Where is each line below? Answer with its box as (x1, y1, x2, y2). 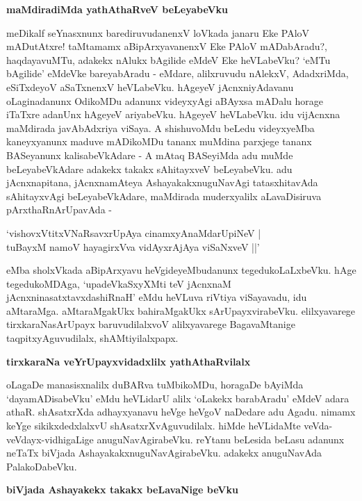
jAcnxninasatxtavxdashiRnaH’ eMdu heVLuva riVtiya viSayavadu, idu (6, 290, 307, 304)
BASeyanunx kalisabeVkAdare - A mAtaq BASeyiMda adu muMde (6, 147, 293, 162)
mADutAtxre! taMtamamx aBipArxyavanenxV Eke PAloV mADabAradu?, (6, 39, 327, 54)
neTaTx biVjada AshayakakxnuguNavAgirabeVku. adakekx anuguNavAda (6, 445, 322, 460)
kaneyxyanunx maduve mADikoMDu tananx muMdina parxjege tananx (6, 134, 312, 149)
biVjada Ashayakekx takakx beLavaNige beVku (6, 482, 238, 497)
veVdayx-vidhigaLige (6, 432, 94, 446)
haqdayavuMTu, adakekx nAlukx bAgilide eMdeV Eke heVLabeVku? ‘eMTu (6, 52, 331, 67)
